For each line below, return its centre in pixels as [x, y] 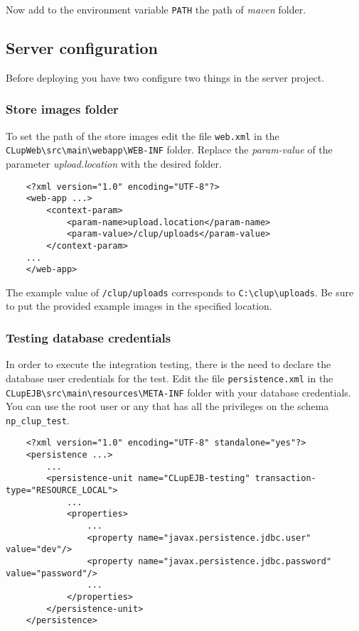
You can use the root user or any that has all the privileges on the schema [167, 406]
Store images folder [62, 109]
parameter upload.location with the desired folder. [114, 163]
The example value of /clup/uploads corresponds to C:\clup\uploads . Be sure [180, 292]
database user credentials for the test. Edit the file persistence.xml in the [170, 378]
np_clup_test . [38, 420]
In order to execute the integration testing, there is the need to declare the [168, 364]
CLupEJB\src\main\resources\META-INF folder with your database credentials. [178, 392]
